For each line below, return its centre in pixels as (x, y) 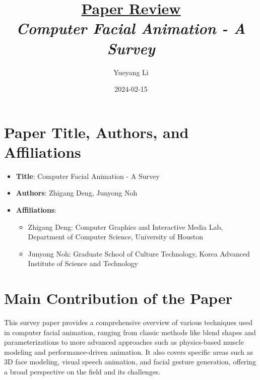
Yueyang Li (131, 72)
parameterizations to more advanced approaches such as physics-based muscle (124, 342)
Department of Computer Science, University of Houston (115, 237)
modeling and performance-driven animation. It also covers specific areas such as (129, 352)
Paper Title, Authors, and (96, 132)
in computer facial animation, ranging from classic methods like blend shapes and (130, 332)
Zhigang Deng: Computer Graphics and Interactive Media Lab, (125, 227)
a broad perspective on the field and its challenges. (82, 372)
